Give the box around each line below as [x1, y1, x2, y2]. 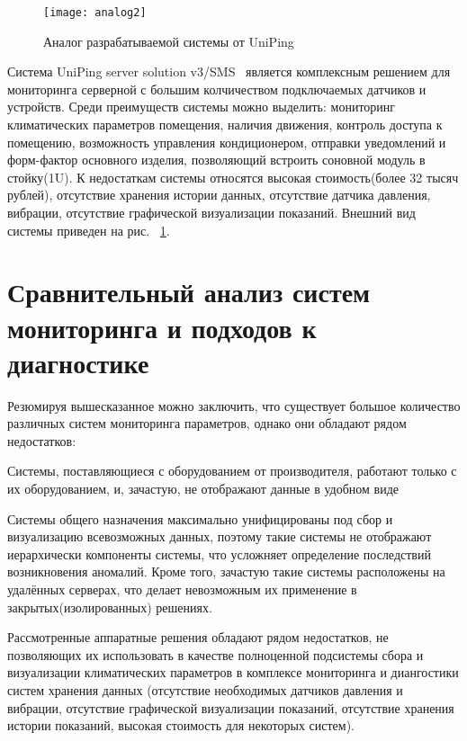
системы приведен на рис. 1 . [7, 220, 170, 239]
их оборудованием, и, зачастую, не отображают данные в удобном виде [7, 479, 400, 498]
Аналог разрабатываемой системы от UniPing [43, 31, 294, 50]
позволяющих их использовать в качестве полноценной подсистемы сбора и [7, 645, 424, 664]
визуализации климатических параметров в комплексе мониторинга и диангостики [7, 663, 459, 682]
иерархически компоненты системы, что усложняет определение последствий [7, 544, 431, 563]
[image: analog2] [43, 6, 147, 19]
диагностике [7, 344, 149, 380]
